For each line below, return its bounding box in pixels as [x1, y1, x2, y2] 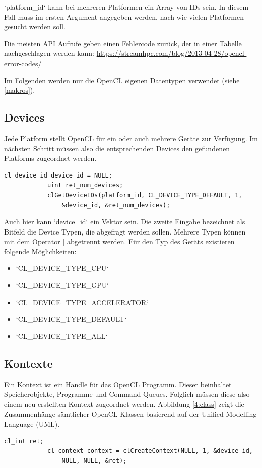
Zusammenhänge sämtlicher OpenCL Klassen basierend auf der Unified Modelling [4, 408, 257, 419]
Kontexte [4, 355, 53, 371]
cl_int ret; [4, 437, 44, 445]
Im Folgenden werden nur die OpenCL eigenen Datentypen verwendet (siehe [4, 75, 240, 85]
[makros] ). [4, 85, 35, 95]
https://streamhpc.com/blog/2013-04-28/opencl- [96, 48, 247, 58]
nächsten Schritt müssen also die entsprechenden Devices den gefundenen [4, 143, 230, 153]
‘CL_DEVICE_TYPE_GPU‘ [16, 280, 109, 290]
